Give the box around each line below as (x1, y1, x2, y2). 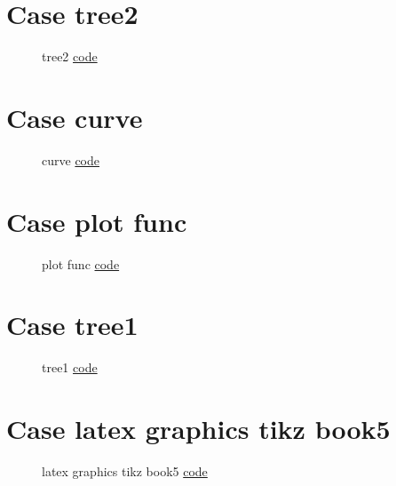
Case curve (6, 99, 143, 135)
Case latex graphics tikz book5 (6, 410, 391, 447)
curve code (42, 150, 99, 169)
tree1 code (42, 358, 98, 377)
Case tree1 (6, 307, 139, 343)
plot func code (42, 254, 120, 273)
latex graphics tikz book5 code (42, 462, 208, 480)
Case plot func (6, 203, 187, 239)
